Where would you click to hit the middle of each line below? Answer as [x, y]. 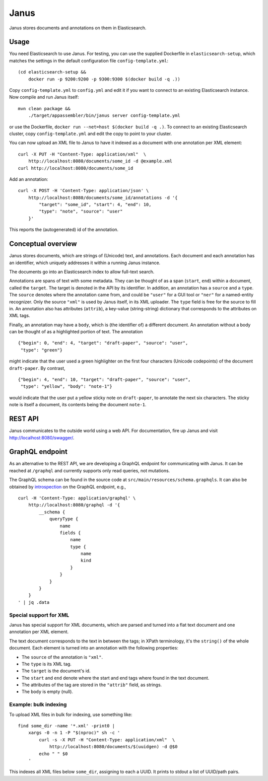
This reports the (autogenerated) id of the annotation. [64, 230]
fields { [70, 533]
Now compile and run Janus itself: [44, 97]
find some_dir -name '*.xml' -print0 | [67, 726]
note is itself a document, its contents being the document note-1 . [78, 405]
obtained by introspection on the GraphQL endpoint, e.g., [67, 487]
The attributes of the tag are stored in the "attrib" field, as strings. [92, 685]
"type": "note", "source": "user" [81, 212]
